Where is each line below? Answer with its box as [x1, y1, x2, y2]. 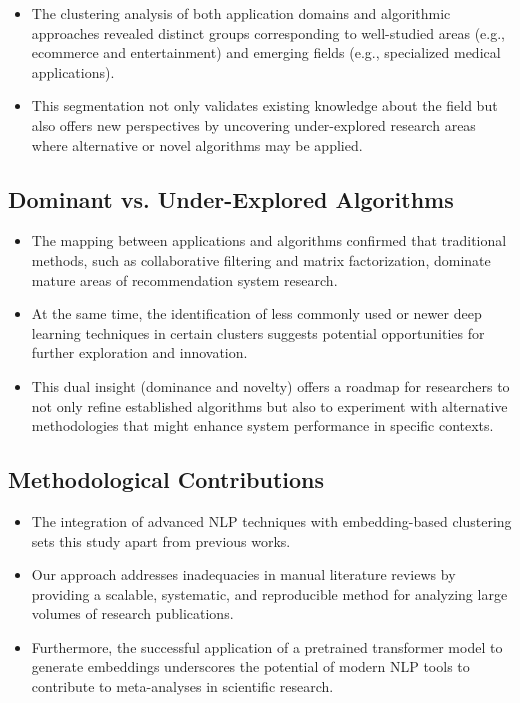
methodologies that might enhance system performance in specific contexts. [31, 415, 494, 436]
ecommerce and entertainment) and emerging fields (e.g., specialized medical [31, 42, 501, 63]
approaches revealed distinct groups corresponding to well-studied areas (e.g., [31, 22, 505, 43]
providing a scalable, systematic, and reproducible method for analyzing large [31, 583, 508, 604]
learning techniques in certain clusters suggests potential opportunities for [31, 322, 485, 343]
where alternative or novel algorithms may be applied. [31, 134, 363, 155]
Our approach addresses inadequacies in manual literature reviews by [31, 564, 456, 585]
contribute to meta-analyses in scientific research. [31, 676, 334, 697]
